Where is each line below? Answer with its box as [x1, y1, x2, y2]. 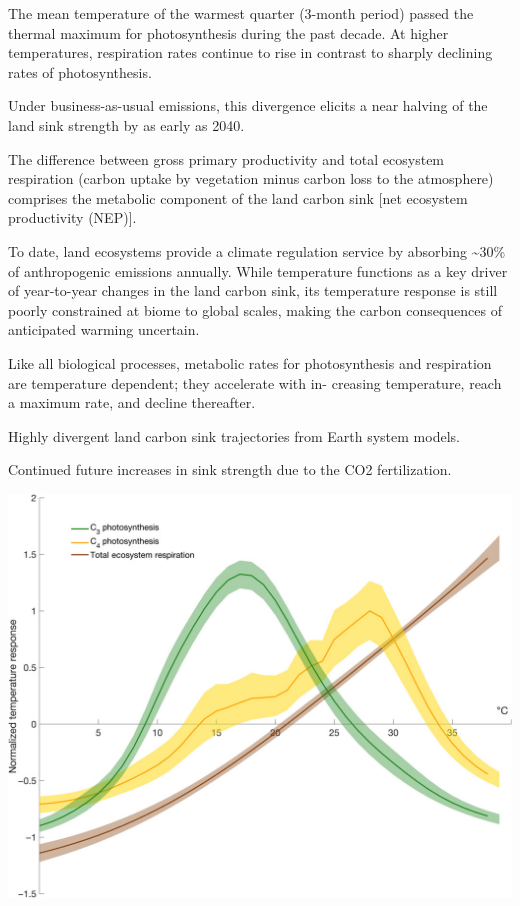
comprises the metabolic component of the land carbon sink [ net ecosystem [8, 187, 468, 208]
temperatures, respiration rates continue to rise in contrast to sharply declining [8, 42, 493, 63]
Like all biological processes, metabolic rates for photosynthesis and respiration [8, 352, 492, 373]
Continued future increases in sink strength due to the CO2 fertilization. [8, 459, 452, 480]
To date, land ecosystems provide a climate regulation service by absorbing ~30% [8, 240, 506, 261]
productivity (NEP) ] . [8, 207, 137, 228]
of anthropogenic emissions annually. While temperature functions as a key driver [8, 260, 508, 281]
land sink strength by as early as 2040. [8, 114, 245, 135]
